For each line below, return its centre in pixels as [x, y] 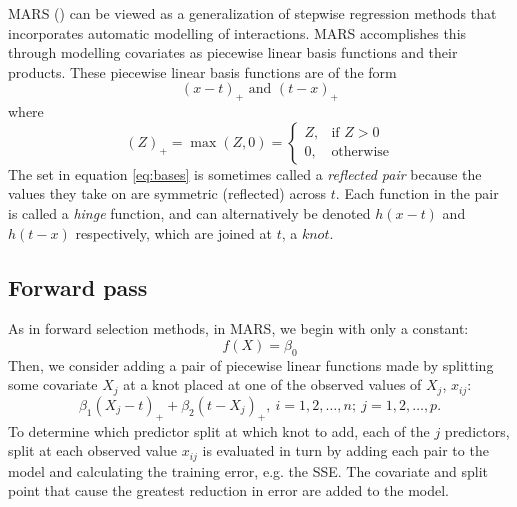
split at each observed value [92, 450]
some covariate [53, 384]
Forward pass [78, 286]
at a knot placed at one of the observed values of [272, 384]
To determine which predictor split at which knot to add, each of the [219, 430]
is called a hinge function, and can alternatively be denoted [189, 212]
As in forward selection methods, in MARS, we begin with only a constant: [238, 328]
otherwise [360, 152]
